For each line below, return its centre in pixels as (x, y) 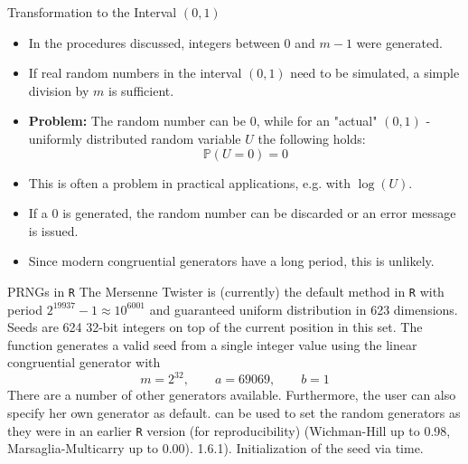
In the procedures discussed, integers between (154, 42)
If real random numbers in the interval (135, 73)
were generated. (399, 42)
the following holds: (312, 138)
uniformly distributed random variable (135, 138)
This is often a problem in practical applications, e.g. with (189, 182)
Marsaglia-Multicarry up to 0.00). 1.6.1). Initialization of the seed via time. (215, 448)
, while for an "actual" (317, 121)
